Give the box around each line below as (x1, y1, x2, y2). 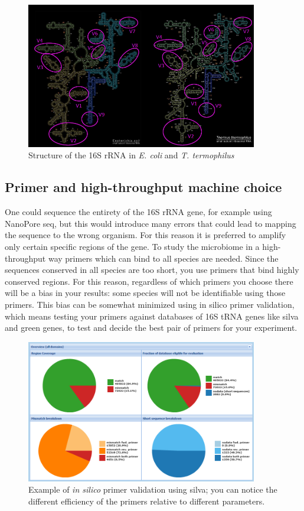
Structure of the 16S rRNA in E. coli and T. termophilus (28, 149, 234, 161)
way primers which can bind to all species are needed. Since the (48, 252, 279, 264)
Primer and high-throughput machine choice (5, 178, 282, 196)
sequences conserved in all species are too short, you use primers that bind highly (5, 263, 299, 276)
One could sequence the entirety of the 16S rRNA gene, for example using (5, 206, 272, 218)
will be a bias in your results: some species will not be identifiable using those (5, 287, 286, 299)
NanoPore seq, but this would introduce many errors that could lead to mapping (5, 217, 296, 229)
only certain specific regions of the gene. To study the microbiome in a (5, 240, 260, 253)
